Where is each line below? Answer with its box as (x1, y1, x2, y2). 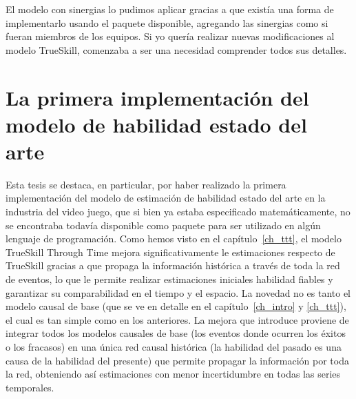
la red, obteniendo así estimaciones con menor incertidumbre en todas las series (6, 367, 341, 381)
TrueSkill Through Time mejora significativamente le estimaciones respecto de (6, 244, 335, 259)
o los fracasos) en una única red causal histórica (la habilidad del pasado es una (6, 340, 342, 353)
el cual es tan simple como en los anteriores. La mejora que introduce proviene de (6, 312, 349, 327)
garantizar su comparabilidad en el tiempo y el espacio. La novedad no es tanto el (6, 285, 351, 300)
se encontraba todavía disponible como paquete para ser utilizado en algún (6, 217, 321, 232)
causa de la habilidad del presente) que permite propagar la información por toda (6, 353, 349, 367)
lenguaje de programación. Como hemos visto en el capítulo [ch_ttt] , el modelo (6, 231, 342, 246)
